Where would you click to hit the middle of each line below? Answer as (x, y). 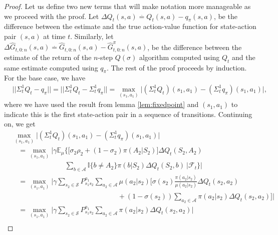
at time (54, 36)
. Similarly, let (92, 36)
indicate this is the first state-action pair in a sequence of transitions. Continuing (128, 114)
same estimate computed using (51, 67)
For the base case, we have (45, 78)
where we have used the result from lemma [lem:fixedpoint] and (101, 104)
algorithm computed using (179, 57)
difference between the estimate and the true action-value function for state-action (130, 26)
